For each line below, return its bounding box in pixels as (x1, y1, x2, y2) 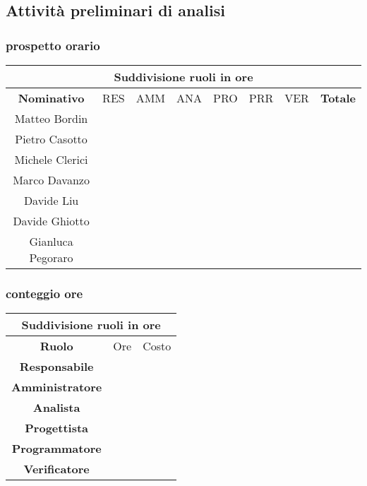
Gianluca (29, 233, 73, 249)
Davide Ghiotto (13, 213, 90, 229)
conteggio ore (6, 284, 83, 302)
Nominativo (18, 90, 85, 106)
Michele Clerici (14, 151, 88, 167)
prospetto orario (6, 36, 100, 54)
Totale (320, 90, 356, 106)
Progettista (25, 420, 89, 437)
